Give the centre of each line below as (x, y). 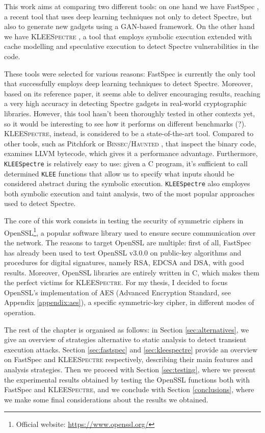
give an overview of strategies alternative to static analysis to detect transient (125, 339)
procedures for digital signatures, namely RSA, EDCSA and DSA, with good (124, 262)
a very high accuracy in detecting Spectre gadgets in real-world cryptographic (125, 103)
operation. (20, 312)
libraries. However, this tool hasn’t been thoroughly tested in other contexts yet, (130, 113)
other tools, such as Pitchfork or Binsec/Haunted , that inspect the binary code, (130, 143)
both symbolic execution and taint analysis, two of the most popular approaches (129, 193)
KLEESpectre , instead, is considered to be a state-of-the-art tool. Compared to (129, 133)
